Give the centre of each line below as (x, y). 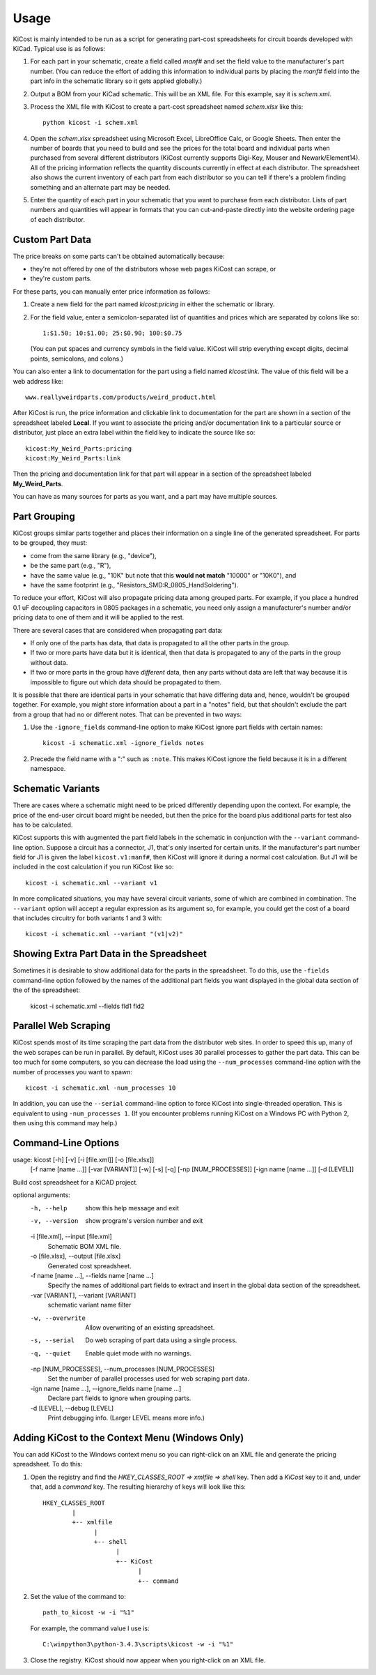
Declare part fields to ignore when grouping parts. (119, 1398)
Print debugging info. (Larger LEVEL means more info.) (126, 1418)
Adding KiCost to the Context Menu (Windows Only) (128, 1437)
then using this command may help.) (65, 1123)
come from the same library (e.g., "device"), (93, 555)
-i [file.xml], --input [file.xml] (71, 1237)
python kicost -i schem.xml (91, 123)
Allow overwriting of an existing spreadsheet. (150, 1327)
